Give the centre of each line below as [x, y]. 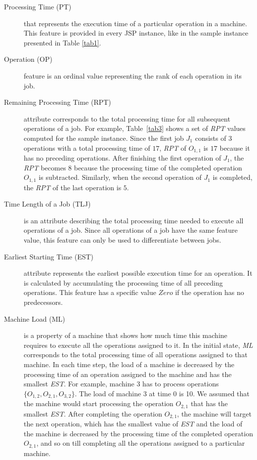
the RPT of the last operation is [73, 187]
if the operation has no [210, 292]
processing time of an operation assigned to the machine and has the [128, 374]
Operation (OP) [28, 59]
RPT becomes [45, 167]
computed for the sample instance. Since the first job [104, 138]
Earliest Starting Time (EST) [49, 256]
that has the [209, 403]
